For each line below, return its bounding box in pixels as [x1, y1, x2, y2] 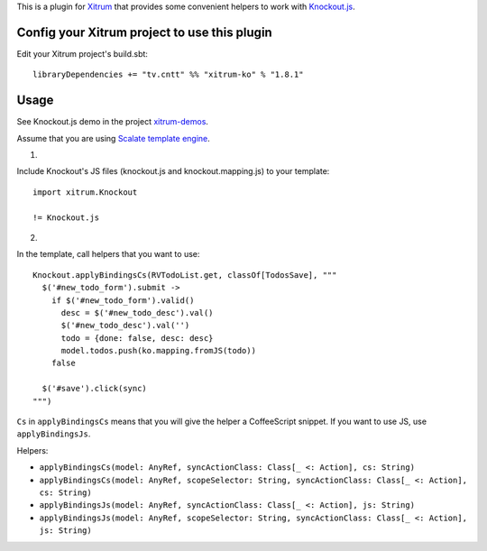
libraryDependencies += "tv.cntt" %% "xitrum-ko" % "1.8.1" [32, 69, 304, 80]
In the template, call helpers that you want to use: [16, 249, 200, 260]
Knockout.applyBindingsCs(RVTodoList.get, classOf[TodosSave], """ [32, 270, 337, 280]
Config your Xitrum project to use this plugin [16, 24, 272, 40]
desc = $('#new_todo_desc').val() [60, 308, 214, 317]
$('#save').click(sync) [41, 383, 148, 394]
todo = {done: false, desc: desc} [60, 333, 214, 343]
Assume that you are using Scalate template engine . [16, 133, 211, 143]
